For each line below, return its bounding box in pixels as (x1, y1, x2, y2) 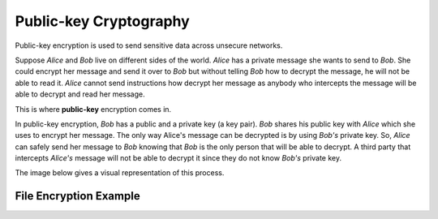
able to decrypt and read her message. (15, 89, 145, 99)
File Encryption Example (15, 189, 141, 203)
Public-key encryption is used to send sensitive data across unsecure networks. (15, 41, 283, 50)
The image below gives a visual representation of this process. (15, 168, 225, 178)
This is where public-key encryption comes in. (15, 104, 172, 114)
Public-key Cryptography (15, 12, 190, 30)
